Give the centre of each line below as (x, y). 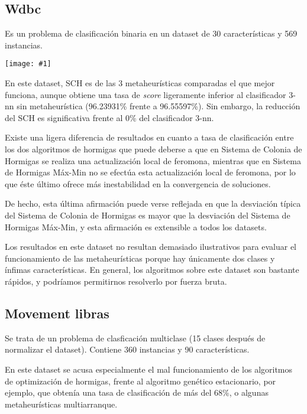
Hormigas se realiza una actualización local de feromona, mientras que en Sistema (153, 160)
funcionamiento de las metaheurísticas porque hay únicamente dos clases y (140, 258)
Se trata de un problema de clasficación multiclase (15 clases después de (135, 338)
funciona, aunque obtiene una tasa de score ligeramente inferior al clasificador (146, 94)
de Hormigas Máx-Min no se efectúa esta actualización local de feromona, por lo (150, 172)
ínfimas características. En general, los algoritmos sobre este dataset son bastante (152, 270)
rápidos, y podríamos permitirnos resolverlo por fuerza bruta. (116, 281)
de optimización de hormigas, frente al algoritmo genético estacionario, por (140, 381)
